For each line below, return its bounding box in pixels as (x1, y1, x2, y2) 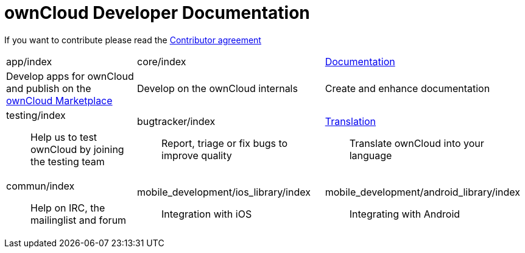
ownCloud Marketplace (6, 94, 113, 107)
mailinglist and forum (30, 213, 127, 226)
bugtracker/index (137, 115, 216, 127)
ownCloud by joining (30, 143, 124, 155)
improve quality (161, 149, 232, 162)
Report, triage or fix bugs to (161, 137, 288, 149)
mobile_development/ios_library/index (137, 185, 311, 198)
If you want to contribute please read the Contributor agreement (4, 34, 261, 45)
